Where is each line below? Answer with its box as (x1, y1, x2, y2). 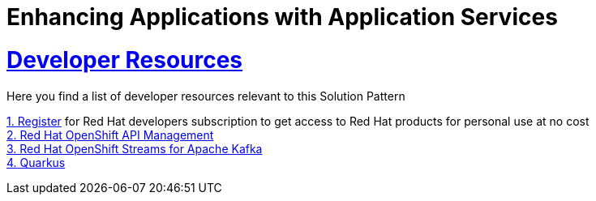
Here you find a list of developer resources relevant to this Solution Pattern (6, 88, 405, 103)
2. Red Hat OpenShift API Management (6, 127, 214, 142)
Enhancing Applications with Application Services (6, 3, 558, 31)
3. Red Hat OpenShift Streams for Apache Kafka (6, 141, 263, 156)
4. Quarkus (6, 155, 66, 169)
